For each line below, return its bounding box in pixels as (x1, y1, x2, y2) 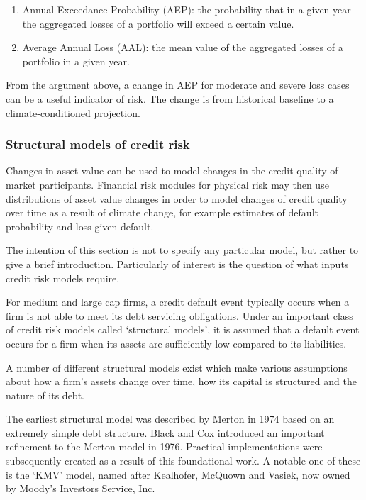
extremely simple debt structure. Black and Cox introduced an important (6, 425, 325, 440)
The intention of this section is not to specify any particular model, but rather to (6, 243, 359, 257)
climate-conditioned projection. (6, 105, 140, 120)
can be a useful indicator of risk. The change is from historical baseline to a (6, 91, 334, 106)
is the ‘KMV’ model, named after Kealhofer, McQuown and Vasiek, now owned (6, 467, 350, 482)
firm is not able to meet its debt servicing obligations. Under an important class (6, 308, 353, 323)
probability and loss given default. (6, 218, 154, 233)
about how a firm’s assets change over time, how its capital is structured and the (6, 374, 357, 389)
